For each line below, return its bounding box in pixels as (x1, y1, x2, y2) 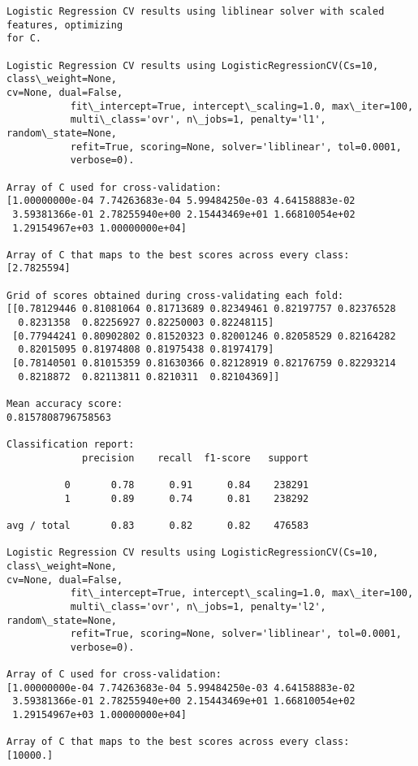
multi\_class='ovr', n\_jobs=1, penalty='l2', (70, 600, 326, 612)
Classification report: (6, 439, 135, 450)
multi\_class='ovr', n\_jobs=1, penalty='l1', (70, 114, 326, 126)
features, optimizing (6, 19, 123, 31)
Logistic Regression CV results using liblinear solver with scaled (6, 6, 385, 17)
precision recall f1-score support (82, 452, 309, 464)
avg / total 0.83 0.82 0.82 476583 (6, 519, 309, 531)
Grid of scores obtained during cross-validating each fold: (6, 289, 344, 301)
